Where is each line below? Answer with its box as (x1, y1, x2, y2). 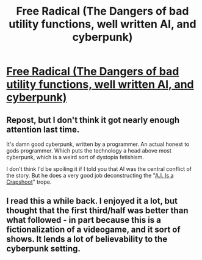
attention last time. (6, 124, 80, 135)
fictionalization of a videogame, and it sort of (6, 225, 181, 235)
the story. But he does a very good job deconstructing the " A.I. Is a (6, 172, 174, 179)
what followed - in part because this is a (6, 215, 162, 225)
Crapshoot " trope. (6, 178, 52, 186)
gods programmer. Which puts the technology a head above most (6, 147, 172, 154)
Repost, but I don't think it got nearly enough (6, 115, 180, 125)
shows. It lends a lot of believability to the (6, 234, 168, 245)
